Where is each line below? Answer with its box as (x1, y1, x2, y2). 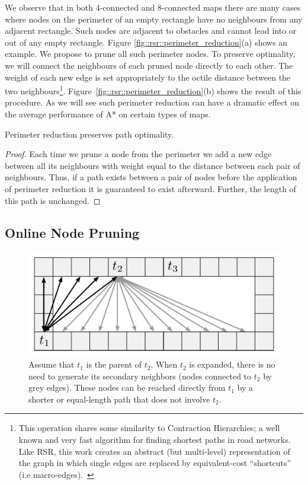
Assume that (28, 358, 75, 371)
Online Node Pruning (5, 223, 140, 241)
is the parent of (86, 358, 142, 371)
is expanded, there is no (189, 358, 275, 371)
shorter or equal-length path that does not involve (28, 393, 210, 405)
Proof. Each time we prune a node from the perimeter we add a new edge (5, 148, 272, 160)
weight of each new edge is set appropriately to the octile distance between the (5, 71, 291, 83)
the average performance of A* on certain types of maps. (5, 108, 211, 120)
